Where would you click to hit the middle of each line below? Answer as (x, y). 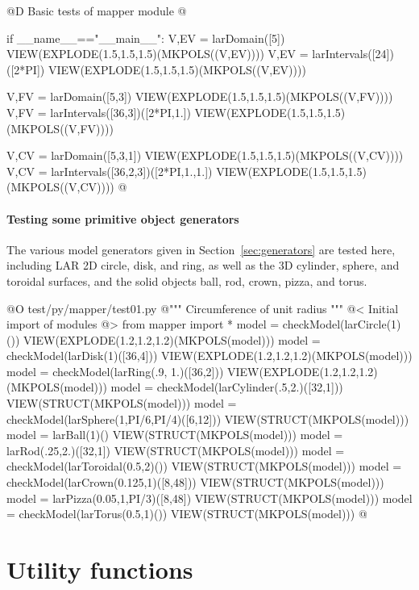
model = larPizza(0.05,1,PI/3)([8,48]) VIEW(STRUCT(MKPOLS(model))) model (209, 498)
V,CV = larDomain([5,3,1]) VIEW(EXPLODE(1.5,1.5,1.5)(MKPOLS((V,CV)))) (205, 155)
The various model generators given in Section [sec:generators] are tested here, (201, 249)
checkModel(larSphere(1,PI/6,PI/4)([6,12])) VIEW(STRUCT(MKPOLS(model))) (208, 418)
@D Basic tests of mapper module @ (97, 10)
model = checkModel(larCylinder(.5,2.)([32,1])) (227, 387)
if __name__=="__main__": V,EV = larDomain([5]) (146, 38)
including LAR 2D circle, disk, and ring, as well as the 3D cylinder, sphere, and (203, 265)
